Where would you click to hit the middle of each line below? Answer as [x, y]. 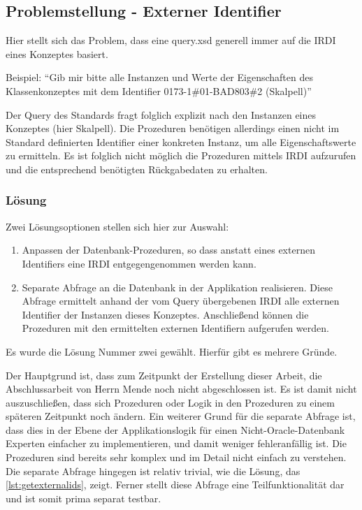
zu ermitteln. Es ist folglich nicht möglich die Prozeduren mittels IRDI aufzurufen [181, 155]
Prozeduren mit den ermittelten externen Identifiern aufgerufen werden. [175, 328]
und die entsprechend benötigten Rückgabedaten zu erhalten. [137, 169]
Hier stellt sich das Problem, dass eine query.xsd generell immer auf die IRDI [171, 40]
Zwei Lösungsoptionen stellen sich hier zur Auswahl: [117, 226]
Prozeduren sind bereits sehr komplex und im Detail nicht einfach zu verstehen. [176, 457]
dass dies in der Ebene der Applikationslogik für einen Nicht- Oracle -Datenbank [175, 429]
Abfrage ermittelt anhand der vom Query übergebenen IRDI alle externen [181, 301]
